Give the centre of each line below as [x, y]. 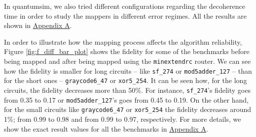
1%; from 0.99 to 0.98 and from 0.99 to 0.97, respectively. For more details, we [123, 119]
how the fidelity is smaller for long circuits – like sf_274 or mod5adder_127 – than [128, 70]
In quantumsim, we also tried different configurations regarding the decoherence [125, 6]
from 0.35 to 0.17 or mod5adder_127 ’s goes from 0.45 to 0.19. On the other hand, [126, 99]
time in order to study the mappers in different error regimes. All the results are [125, 15]
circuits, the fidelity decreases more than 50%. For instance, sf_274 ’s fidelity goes [127, 90]
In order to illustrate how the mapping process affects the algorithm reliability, [123, 41]
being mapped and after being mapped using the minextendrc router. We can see [128, 61]
